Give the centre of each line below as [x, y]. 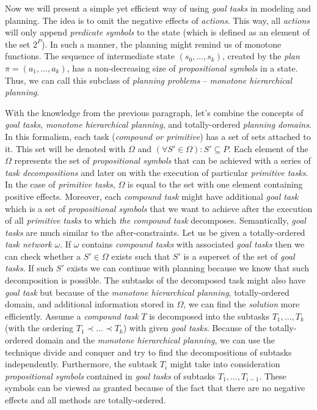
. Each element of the [268, 148]
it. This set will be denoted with [65, 148]
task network [28, 244]
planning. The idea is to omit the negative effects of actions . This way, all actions [158, 20]
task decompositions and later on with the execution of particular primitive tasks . [157, 172]
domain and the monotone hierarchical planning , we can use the [155, 340]
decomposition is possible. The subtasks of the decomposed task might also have [155, 280]
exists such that [141, 256]
